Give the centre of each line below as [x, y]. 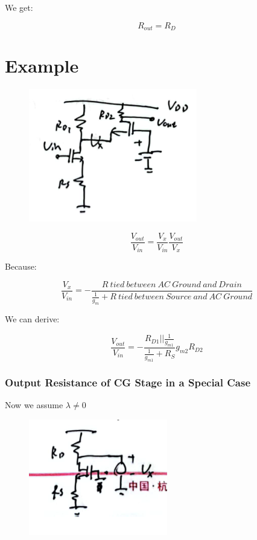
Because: [21, 266]
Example [42, 66]
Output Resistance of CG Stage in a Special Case [128, 382]
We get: [19, 7]
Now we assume [34, 405]
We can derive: [32, 319]
